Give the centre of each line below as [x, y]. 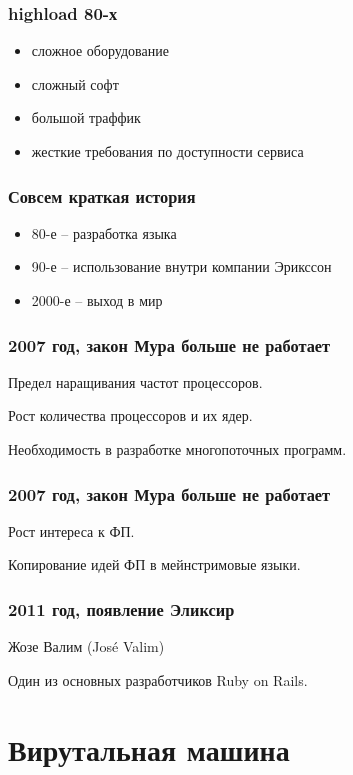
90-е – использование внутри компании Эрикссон [181, 266]
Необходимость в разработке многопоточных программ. [177, 449]
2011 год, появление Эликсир [121, 608]
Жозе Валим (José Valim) [86, 646]
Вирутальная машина [149, 748]
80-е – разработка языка [104, 232]
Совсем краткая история [102, 195]
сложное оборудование [100, 50]
